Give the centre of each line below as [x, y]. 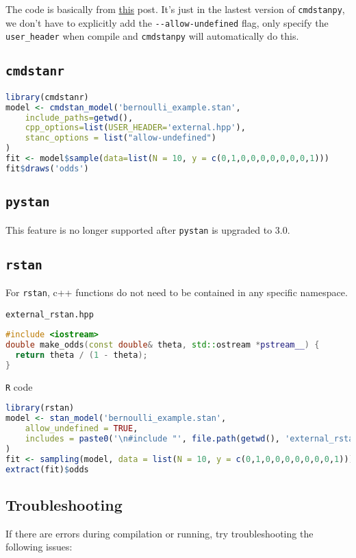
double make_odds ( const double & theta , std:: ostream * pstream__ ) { [163, 345]
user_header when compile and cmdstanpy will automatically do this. [152, 36]
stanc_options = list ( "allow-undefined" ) [120, 138]
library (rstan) [40, 408]
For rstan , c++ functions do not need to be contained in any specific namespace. [177, 292]
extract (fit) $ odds [47, 469]
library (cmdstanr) [47, 97]
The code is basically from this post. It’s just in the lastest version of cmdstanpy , [175, 9]
